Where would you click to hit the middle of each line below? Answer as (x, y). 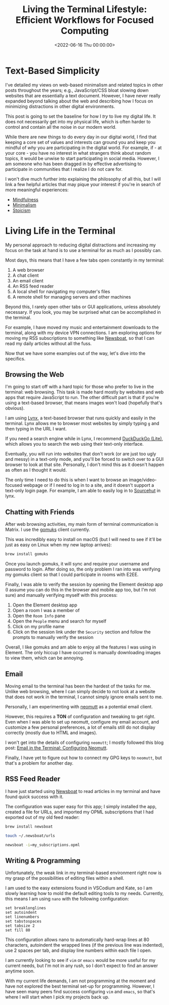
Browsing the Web (35, 374)
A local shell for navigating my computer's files (61, 291)
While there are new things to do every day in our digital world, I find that (81, 137)
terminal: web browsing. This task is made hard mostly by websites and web (84, 392)
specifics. (15, 358)
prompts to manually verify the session (53, 637)
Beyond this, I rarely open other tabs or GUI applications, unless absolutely (83, 307)
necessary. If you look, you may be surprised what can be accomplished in (83, 312)
